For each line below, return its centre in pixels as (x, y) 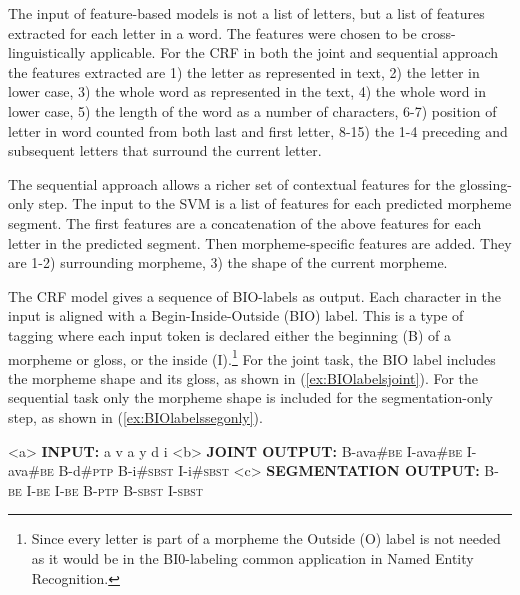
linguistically (47, 52)
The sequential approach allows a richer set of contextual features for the (231, 183)
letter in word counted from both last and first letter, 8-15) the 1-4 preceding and (258, 130)
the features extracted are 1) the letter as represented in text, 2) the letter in (244, 71)
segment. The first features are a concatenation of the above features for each (245, 222)
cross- (438, 32)
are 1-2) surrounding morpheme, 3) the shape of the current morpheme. (228, 262)
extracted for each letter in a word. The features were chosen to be (212, 32)
